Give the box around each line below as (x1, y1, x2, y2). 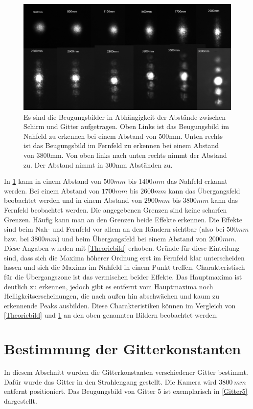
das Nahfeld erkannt (166, 176, 228, 186)
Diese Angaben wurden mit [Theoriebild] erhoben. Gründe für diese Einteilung (4, 243, 240, 253)
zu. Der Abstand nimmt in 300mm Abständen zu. (23, 159, 173, 170)
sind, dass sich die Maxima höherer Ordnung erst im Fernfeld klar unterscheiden (4, 252, 245, 262)
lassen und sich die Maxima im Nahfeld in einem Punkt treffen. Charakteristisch (4, 262, 245, 272)
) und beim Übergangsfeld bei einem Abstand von (57, 233, 207, 243)
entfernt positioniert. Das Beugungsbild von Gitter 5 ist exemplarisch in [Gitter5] (4, 386, 248, 396)
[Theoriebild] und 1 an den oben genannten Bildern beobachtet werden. (4, 310, 218, 320)
